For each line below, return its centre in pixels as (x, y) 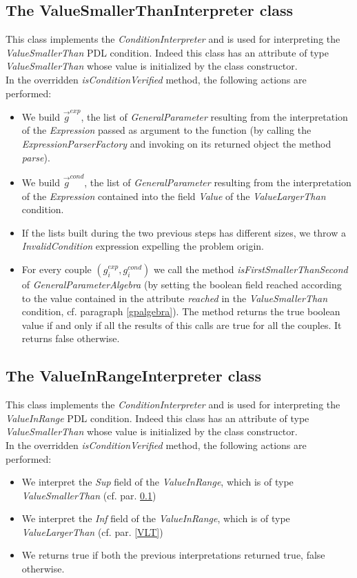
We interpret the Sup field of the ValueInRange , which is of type (157, 482)
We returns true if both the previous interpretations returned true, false (173, 555)
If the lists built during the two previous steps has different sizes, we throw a (184, 232)
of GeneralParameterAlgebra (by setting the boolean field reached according (182, 284)
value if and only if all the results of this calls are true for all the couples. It (182, 325)
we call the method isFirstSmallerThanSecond (251, 269)
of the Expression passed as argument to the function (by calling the (166, 130)
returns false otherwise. (71, 338)
